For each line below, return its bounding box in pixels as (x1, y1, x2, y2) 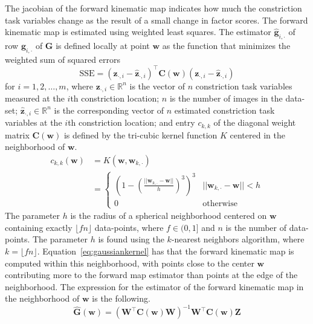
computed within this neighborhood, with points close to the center (5, 256, 254, 269)
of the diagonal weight (213, 116, 296, 129)
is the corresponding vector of (54, 103, 164, 116)
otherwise (202, 199, 237, 208)
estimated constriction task (174, 103, 275, 116)
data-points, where (94, 221, 164, 233)
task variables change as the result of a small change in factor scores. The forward (5, 13, 308, 26)
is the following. (92, 292, 150, 305)
